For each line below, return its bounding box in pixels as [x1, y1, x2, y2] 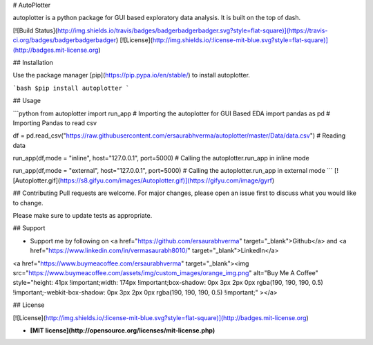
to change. [12, 198, 44, 207]
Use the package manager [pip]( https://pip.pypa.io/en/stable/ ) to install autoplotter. [12, 71, 250, 80]
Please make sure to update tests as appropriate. [12, 212, 153, 220]
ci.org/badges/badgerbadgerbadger [12, 36, 117, 44]
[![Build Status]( [12, 26, 58, 35]
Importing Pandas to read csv [12, 118, 97, 127]
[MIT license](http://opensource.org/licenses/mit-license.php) [30, 326, 216, 335]
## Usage [12, 97, 41, 105]
